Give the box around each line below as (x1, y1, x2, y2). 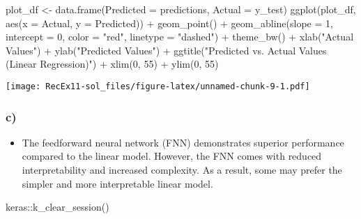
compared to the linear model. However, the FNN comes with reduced (22, 149, 322, 163)
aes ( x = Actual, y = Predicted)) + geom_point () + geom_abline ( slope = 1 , (6, 15, 333, 30)
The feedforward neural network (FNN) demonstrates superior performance (22, 135, 344, 149)
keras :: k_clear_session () (6, 199, 109, 214)
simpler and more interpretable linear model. (22, 176, 213, 190)
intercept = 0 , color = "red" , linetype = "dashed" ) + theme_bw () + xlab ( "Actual (6, 29, 354, 44)
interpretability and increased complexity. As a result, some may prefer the (22, 163, 342, 177)
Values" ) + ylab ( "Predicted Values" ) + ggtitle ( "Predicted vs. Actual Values (6, 43, 327, 57)
